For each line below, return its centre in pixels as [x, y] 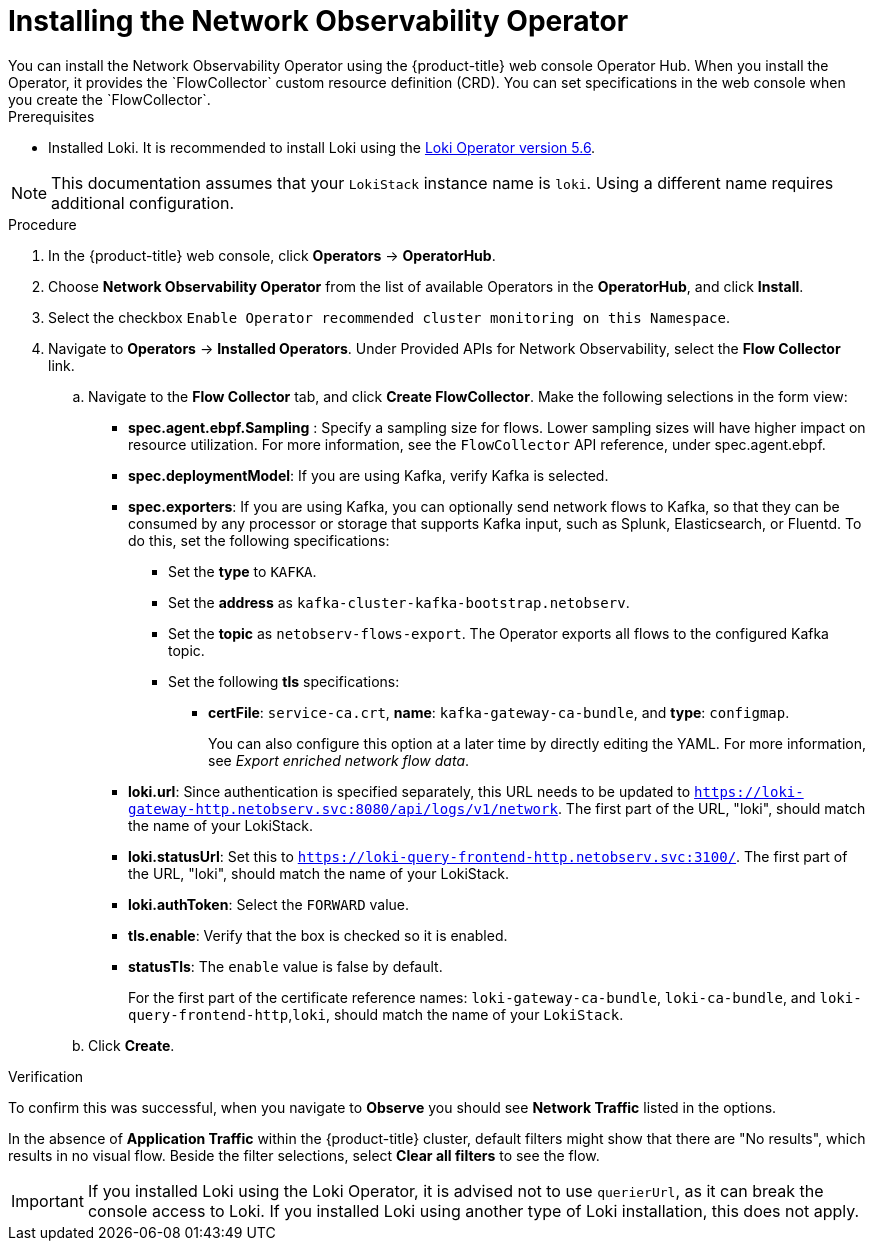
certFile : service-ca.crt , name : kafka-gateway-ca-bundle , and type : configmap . [499, 712]
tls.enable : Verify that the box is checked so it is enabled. [318, 935]
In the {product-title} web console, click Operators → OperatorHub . [272, 255]
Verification [46, 1076]
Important [47, 1200]
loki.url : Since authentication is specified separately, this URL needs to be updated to [409, 791]
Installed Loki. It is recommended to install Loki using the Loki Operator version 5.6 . [322, 147]
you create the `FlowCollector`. [109, 99]
